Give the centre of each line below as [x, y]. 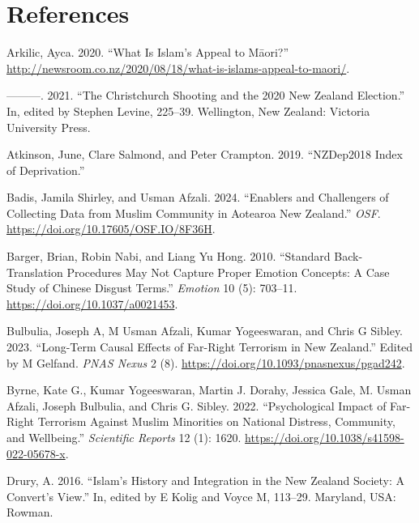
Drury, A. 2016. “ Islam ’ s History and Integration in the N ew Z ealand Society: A [206, 480]
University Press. [49, 127]
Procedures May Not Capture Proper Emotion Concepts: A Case [228, 272]
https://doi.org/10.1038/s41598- [325, 437]
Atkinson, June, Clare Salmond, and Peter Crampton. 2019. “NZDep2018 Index [205, 154]
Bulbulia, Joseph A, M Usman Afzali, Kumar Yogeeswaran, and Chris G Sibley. [205, 331]
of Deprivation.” [46, 170]
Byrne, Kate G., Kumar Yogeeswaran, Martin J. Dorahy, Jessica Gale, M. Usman [209, 390]
